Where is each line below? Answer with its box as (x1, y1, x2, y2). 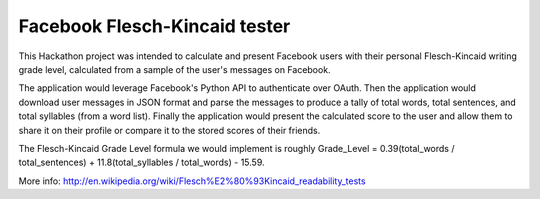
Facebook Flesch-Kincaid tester (18, 15, 291, 37)
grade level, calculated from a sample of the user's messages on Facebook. (18, 63, 331, 75)
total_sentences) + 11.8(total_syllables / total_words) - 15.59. (18, 156, 265, 169)
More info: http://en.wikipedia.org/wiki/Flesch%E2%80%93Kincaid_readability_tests (18, 175, 366, 187)
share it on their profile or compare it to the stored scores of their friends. (18, 124, 321, 136)
